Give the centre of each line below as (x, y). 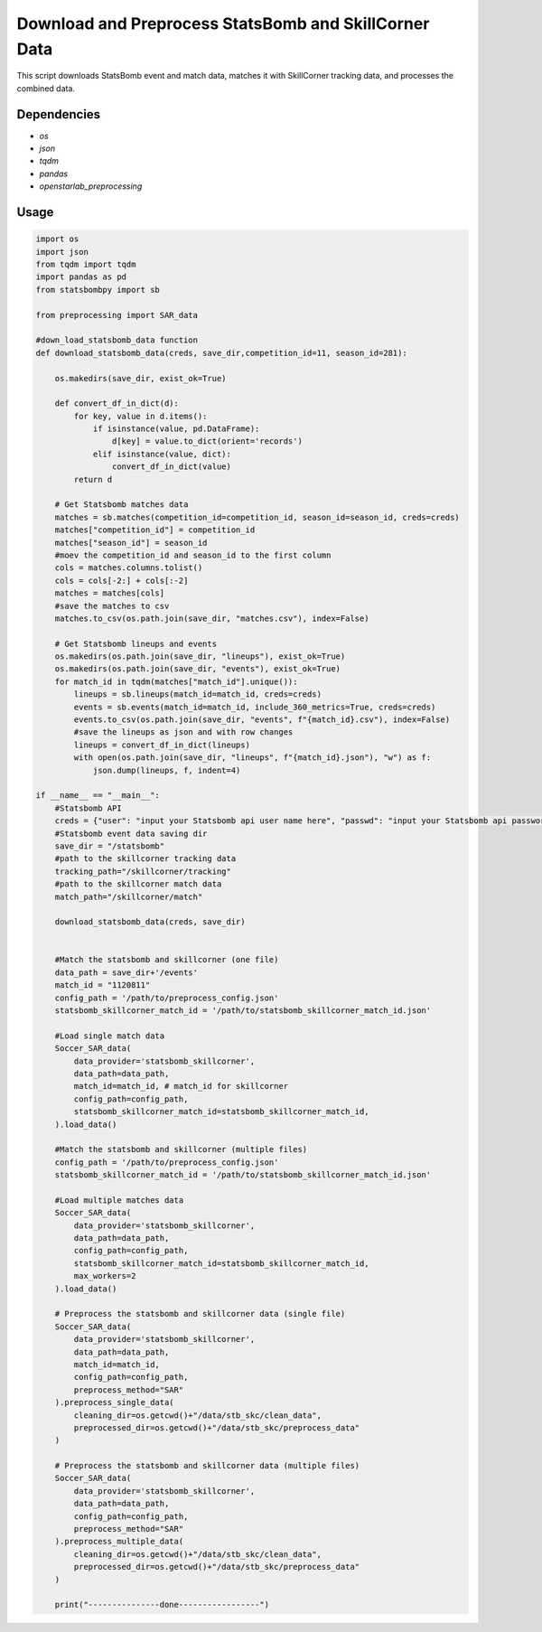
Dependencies (59, 114)
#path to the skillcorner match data (138, 884)
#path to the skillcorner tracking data (145, 859)
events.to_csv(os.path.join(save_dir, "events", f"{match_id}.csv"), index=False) (262, 720)
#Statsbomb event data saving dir (131, 833)
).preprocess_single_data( (115, 1402)
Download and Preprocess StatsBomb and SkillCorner (223, 23)
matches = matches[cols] (110, 593)
